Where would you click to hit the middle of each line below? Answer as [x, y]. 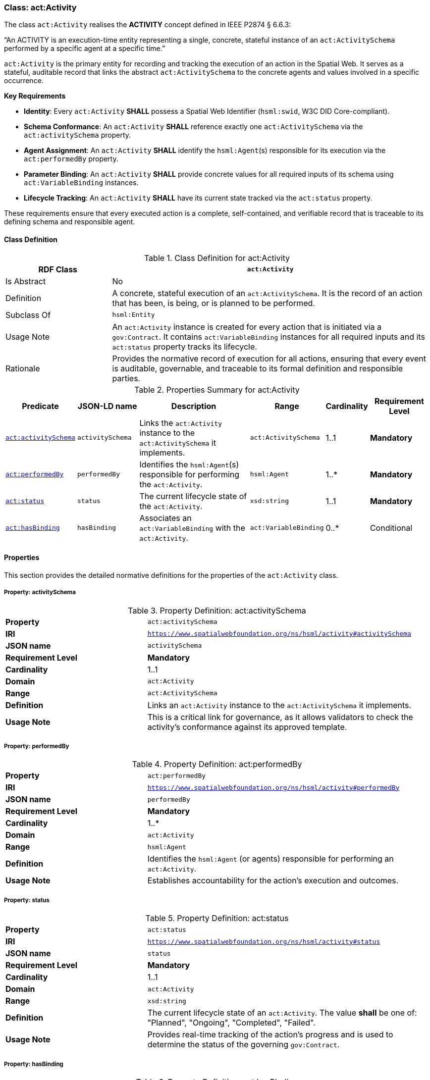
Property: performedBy [37, 746]
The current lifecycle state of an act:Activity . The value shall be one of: [282, 1013]
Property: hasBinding [34, 1064]
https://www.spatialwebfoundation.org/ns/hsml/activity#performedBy [273, 787]
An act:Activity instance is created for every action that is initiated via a [247, 327]
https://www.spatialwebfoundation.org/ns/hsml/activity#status [264, 941]
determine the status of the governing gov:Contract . [243, 1045]
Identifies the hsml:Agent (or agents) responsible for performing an [270, 859]
